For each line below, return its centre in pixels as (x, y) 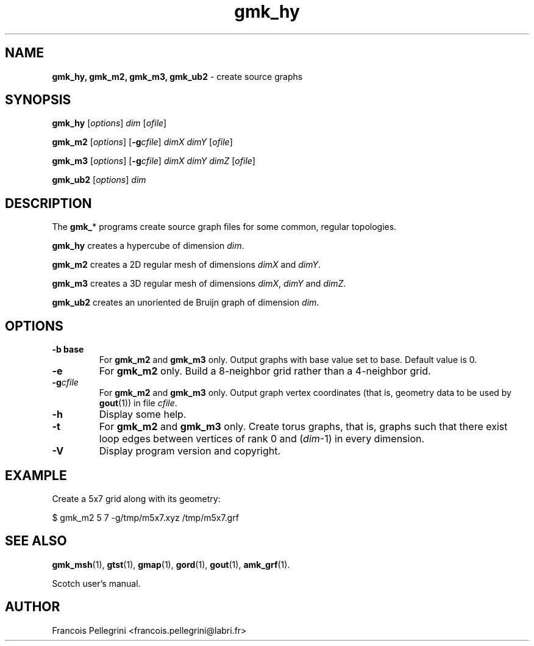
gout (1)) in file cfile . (138, 403)
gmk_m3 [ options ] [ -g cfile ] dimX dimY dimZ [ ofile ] (154, 161)
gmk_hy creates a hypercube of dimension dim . (148, 246)
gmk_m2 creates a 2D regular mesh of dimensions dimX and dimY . (186, 265)
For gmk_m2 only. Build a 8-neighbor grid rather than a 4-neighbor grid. (265, 371)
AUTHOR (33, 607)
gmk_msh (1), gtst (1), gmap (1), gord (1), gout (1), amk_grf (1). (171, 564)
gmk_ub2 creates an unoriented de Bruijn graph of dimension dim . (186, 303)
